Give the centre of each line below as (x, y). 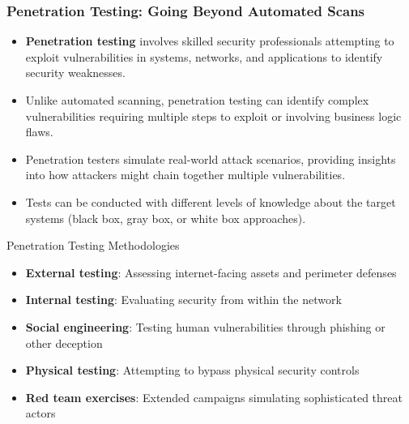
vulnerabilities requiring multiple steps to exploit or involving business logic (213, 116)
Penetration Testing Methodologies (93, 245)
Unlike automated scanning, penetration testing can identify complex (197, 100)
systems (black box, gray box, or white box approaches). (166, 218)
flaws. (39, 132)
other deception (64, 343)
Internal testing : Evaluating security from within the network (183, 300)
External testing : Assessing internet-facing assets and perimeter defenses (211, 272)
